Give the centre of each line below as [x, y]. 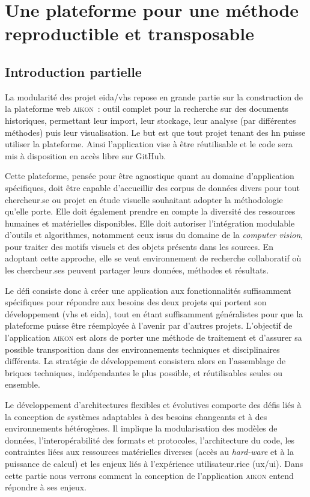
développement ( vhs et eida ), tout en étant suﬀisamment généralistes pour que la [154, 313]
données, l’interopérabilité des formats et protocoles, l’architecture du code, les [150, 440]
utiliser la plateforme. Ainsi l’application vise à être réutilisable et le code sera [149, 144]
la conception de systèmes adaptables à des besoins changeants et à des [136, 416]
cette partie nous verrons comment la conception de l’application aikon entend [149, 475]
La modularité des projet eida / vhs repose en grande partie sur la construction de [154, 96]
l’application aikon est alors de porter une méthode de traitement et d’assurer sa [153, 337]
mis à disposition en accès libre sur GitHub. [86, 155]
